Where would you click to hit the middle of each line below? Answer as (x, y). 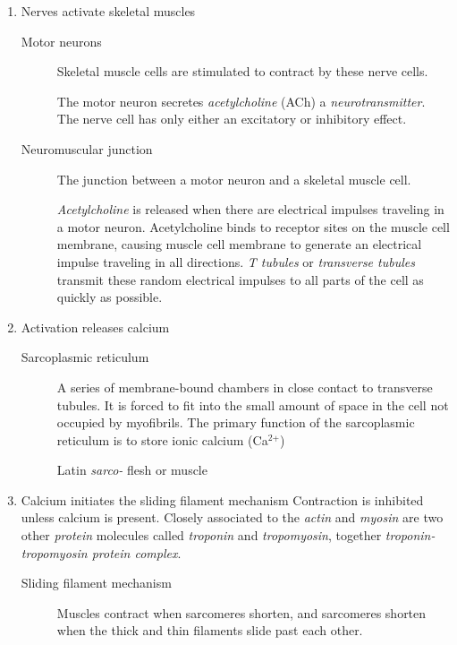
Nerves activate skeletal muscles (108, 11)
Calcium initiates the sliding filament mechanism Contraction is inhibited (222, 499)
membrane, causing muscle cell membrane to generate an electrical (239, 244)
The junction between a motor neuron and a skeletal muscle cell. (234, 179)
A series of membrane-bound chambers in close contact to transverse (245, 387)
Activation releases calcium (95, 327)
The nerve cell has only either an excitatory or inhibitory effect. (232, 119)
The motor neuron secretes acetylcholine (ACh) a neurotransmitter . (241, 101)
